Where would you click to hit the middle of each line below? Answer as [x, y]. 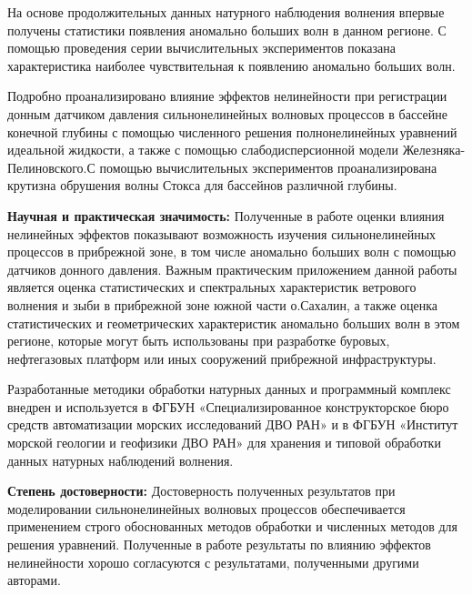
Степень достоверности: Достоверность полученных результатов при [201, 491]
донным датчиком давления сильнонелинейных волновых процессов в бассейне [227, 113]
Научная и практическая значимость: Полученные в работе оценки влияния [226, 215]
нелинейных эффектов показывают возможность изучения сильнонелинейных [222, 233]
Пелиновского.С [51, 167]
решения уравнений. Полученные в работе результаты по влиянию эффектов [219, 545]
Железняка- [434, 150]
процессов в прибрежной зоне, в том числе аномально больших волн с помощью [232, 252]
